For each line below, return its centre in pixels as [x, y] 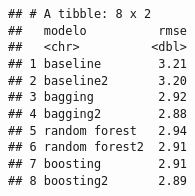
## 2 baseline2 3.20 [97, 80]
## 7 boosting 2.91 [97, 163]
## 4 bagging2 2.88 [97, 113]
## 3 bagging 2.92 [97, 97]
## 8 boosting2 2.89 [97, 180]
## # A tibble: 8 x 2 [80, 14]
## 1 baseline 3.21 [97, 63]
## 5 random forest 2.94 [97, 130]
